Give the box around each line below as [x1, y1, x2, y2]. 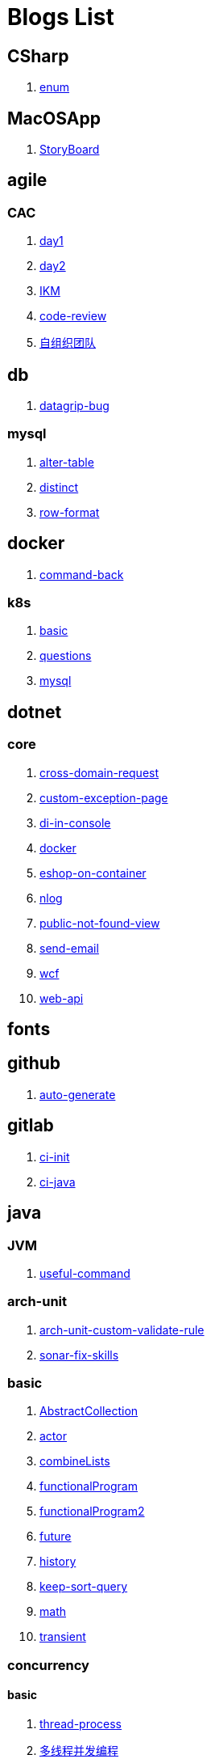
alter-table [39, 454, 94, 469]
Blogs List [7, 3, 114, 31]
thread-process [39, 1717, 122, 1731]
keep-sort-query [39, 1579, 128, 1594]
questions [39, 649, 92, 663]
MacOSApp [7, 108, 101, 129]
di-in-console [39, 815, 111, 830]
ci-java [39, 1174, 76, 1189]
